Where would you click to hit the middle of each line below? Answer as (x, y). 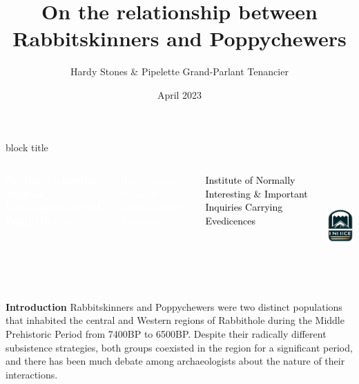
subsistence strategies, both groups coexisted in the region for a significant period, (179, 347)
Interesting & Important (256, 193)
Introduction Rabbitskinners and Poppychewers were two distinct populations (174, 306)
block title (27, 147)
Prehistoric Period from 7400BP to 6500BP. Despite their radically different (166, 334)
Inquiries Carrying (244, 207)
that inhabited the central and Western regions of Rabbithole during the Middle (175, 320)
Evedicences (231, 220)
